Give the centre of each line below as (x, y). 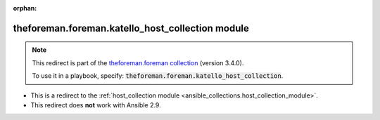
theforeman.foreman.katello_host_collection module (131, 28)
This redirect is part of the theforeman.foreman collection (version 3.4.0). (138, 62)
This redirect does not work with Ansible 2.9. (96, 105)
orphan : (25, 8)
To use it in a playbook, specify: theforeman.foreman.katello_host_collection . (158, 76)
